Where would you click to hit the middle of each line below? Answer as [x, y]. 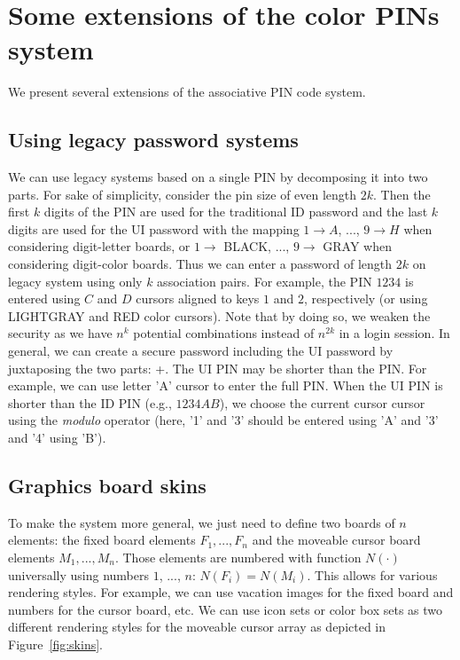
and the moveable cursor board [336, 540]
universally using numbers [78, 574]
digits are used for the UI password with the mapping [154, 228]
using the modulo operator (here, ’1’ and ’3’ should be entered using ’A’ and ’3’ [223, 420]
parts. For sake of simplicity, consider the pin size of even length [183, 194]
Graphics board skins [107, 485]
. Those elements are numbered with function [238, 557]
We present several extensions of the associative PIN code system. [187, 92]
